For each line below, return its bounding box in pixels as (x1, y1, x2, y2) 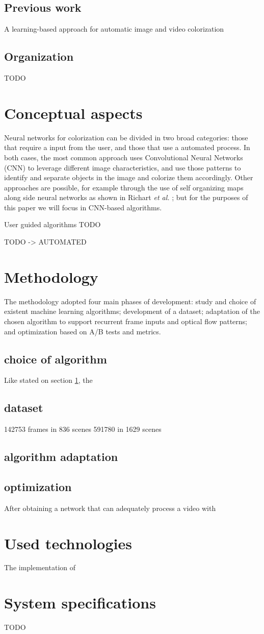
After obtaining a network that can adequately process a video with (4, 502, 216, 513)
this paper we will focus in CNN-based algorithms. (4, 202, 162, 212)
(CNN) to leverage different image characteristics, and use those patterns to (4, 162, 241, 173)
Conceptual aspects (4, 102, 143, 123)
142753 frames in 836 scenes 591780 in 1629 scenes (4, 424, 162, 434)
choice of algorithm (4, 351, 107, 367)
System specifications (4, 592, 156, 613)
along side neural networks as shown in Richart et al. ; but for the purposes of (4, 192, 248, 203)
